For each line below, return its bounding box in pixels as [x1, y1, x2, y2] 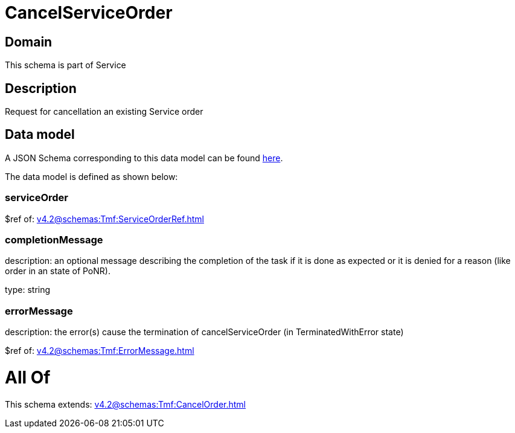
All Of [5, 367, 51, 388]
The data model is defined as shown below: [5, 171, 178, 182]
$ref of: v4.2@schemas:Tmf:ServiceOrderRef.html [5, 213, 204, 224]
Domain [5, 34, 53, 50]
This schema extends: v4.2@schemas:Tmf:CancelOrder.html [5, 399, 246, 409]
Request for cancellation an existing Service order [5, 106, 203, 117]
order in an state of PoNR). [5, 266, 110, 277]
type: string [5, 284, 51, 295]
